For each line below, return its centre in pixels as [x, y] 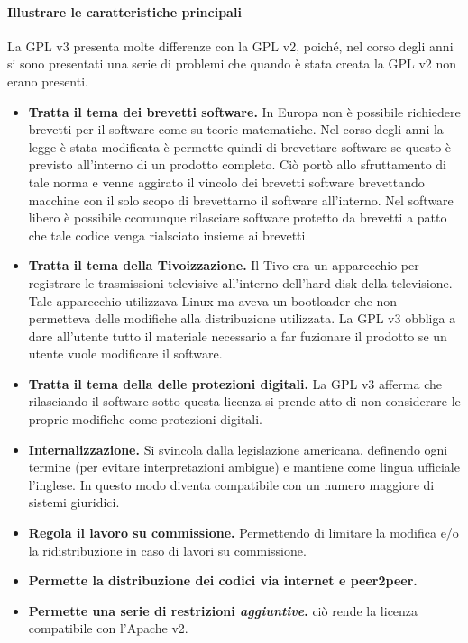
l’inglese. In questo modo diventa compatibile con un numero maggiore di [231, 484]
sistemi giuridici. [74, 502]
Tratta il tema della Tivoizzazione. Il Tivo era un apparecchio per [224, 265]
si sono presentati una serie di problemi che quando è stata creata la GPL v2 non [232, 63]
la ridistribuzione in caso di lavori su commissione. [167, 550]
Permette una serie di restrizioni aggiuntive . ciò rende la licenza [223, 610]
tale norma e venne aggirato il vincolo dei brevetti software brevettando [226, 181]
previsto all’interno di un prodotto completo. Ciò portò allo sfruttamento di [237, 164]
